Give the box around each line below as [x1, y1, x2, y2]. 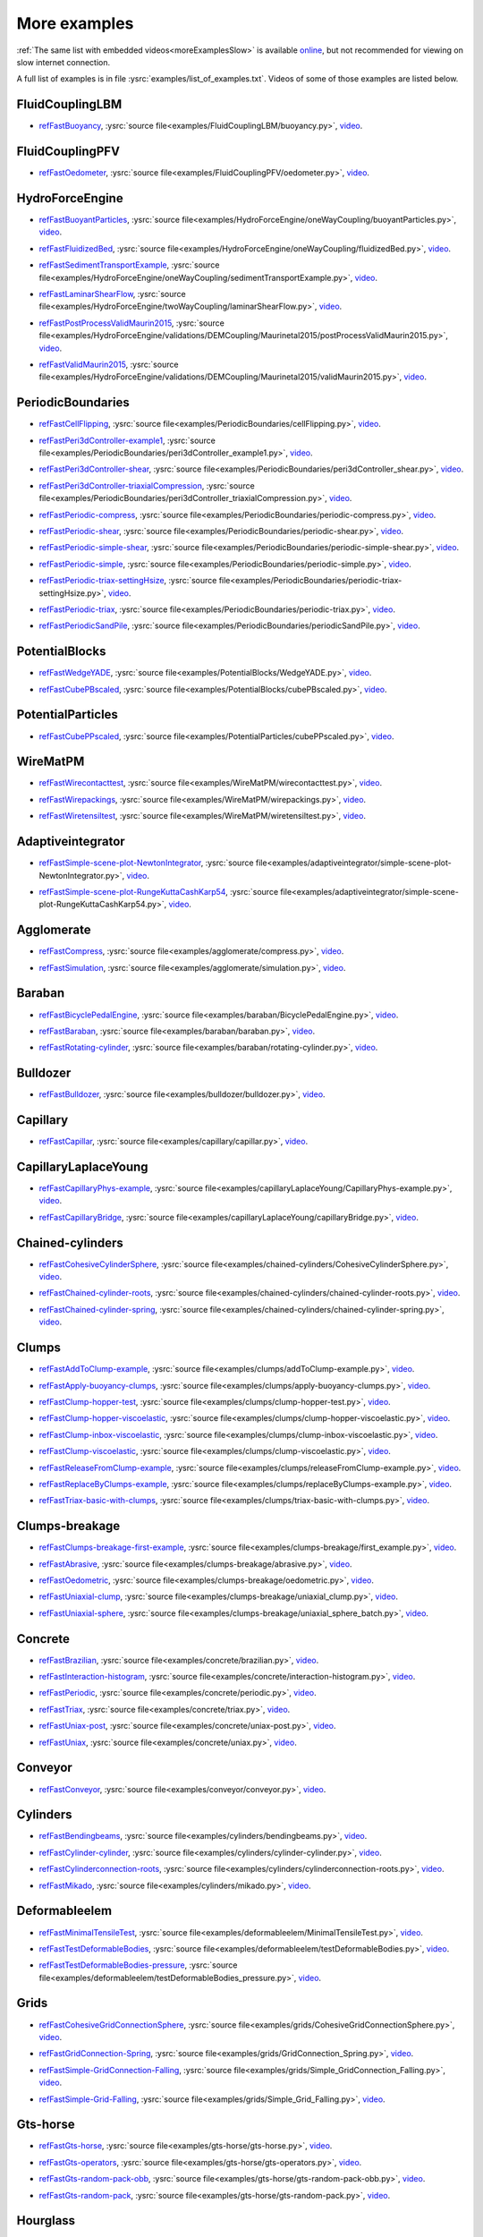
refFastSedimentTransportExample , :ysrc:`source [38, 259, 220, 270]
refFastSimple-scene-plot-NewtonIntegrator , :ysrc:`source [38, 857, 254, 868]
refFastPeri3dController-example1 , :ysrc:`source [38, 435, 216, 446]
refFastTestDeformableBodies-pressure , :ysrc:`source [38, 1960, 238, 1970]
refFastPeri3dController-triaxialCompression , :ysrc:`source [38, 480, 255, 491]
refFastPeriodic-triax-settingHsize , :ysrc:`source [38, 575, 217, 586]
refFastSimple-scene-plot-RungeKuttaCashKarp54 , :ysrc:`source [38, 886, 279, 897]
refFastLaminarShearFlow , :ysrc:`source [38, 289, 187, 299]
